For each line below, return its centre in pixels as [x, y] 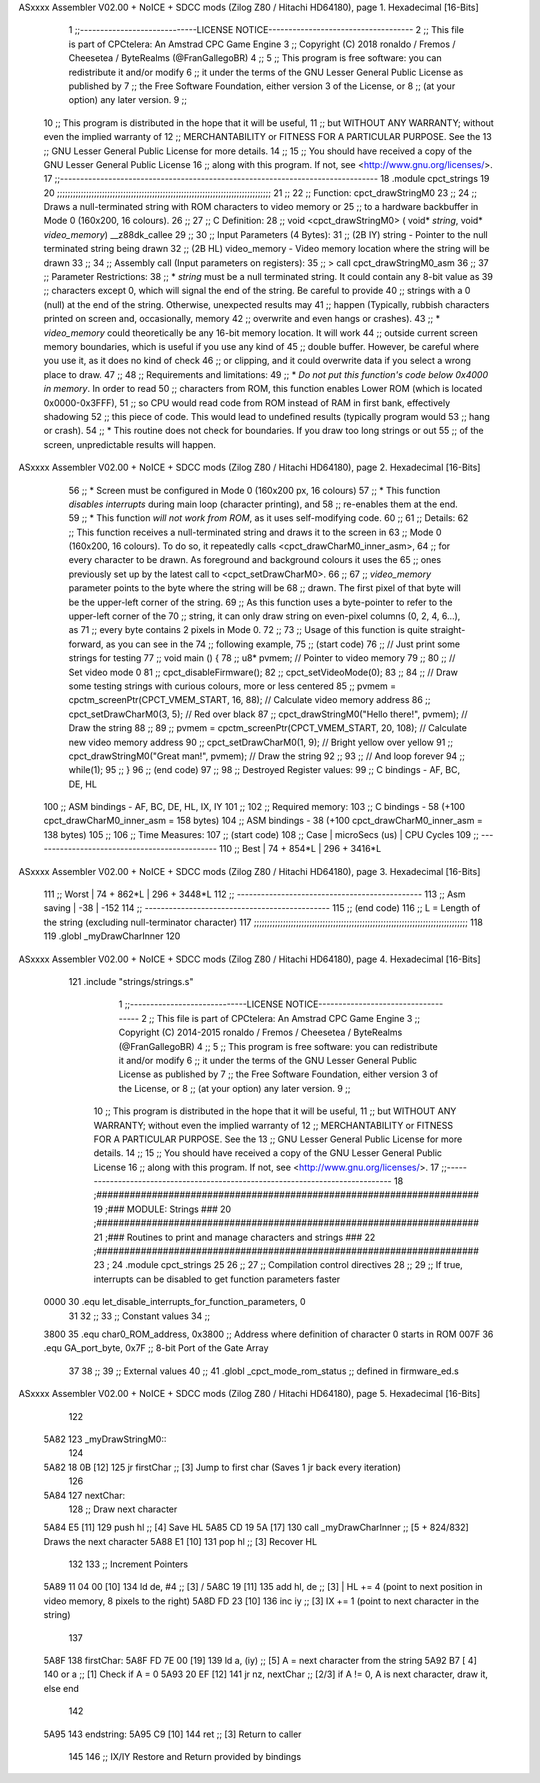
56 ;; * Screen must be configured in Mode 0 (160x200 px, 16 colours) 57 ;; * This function [254, 490]
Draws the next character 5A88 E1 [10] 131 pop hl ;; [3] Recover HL [180, 1541]
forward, [86, 644]
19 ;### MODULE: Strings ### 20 [162, 1209]
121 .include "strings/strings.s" [131, 981]
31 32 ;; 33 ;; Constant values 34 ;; [139, 1316]
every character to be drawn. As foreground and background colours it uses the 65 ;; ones [255, 560]
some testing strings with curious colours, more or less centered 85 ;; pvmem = [232, 686]
